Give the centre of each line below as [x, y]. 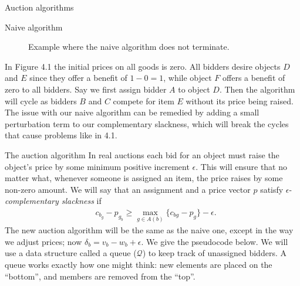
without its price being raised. [240, 101]
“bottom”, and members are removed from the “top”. [100, 276]
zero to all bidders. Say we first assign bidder [86, 89]
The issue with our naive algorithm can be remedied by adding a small [132, 112]
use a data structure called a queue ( [71, 253]
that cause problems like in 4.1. [61, 135]
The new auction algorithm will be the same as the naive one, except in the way [149, 230]
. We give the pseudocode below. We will [215, 241]
